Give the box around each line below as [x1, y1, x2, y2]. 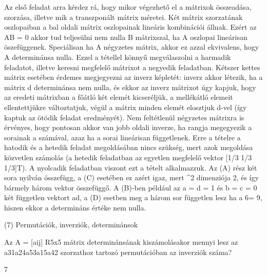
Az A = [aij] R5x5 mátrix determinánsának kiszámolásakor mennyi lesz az [4, 237, 238, 247]
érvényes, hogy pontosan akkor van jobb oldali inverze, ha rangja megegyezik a [4, 122, 252, 133]
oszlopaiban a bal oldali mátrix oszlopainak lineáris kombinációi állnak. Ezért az [4, 22, 257, 32]
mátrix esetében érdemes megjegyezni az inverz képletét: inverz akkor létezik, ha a [4, 72, 263, 82]
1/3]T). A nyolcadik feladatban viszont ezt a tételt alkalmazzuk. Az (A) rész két [4, 162, 257, 173]
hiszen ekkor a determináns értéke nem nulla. [4, 202, 146, 213]
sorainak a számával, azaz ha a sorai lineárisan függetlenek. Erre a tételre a [4, 132, 241, 142]
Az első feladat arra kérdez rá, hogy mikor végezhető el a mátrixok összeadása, [4, 2, 252, 12]
